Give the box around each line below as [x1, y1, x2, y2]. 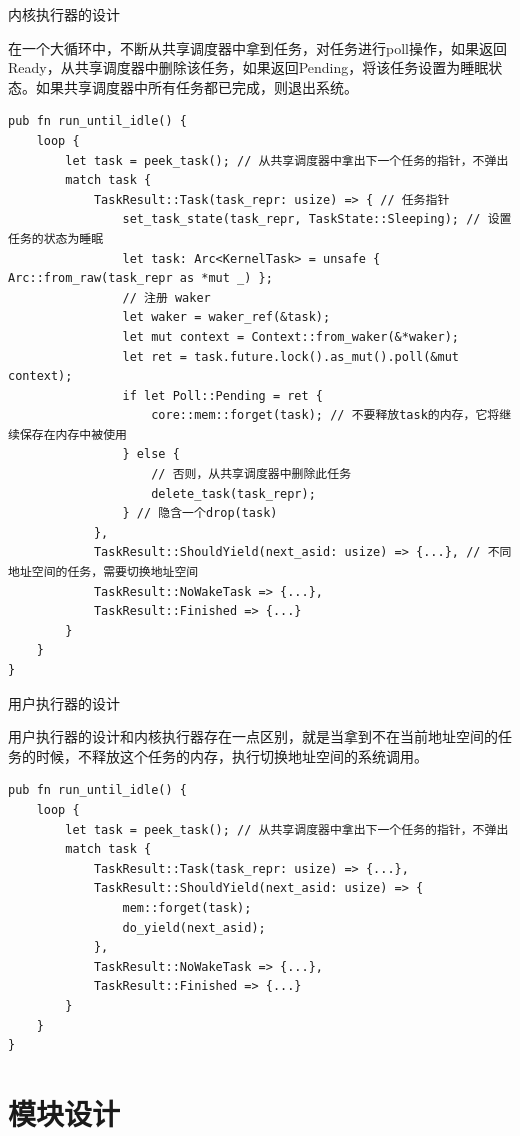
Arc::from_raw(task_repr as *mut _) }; [8, 271, 273, 286]
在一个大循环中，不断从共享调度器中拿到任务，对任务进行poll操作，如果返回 [8, 37, 507, 58]
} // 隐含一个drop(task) [122, 506, 278, 521]
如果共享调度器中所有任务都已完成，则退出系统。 [35, 76, 358, 97]
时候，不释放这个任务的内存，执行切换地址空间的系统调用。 [35, 745, 428, 766]
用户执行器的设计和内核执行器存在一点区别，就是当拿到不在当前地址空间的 [8, 726, 498, 747]
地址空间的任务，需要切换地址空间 [8, 565, 199, 580]
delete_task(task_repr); [151, 486, 316, 501]
